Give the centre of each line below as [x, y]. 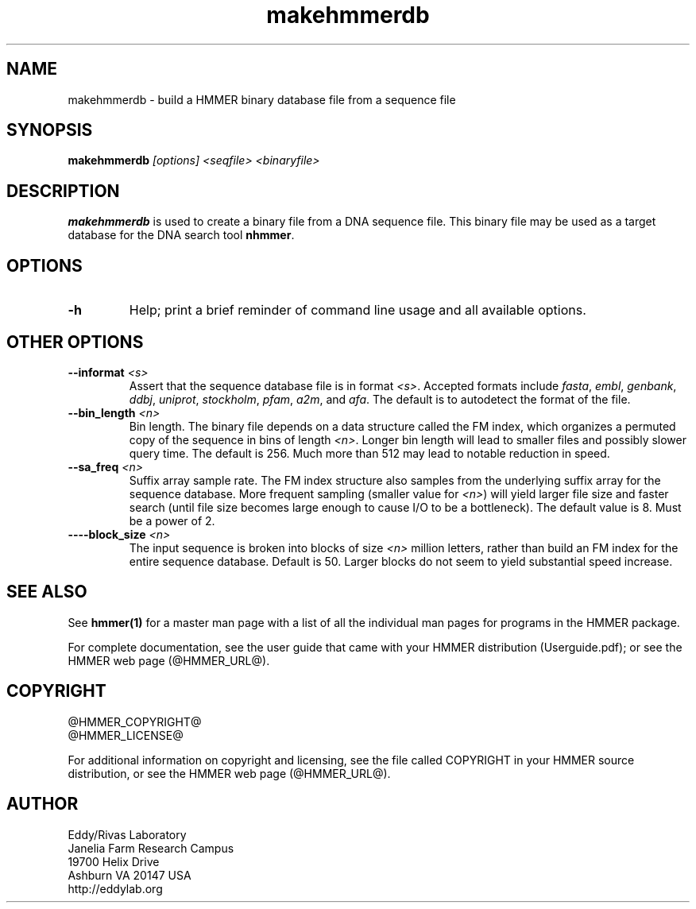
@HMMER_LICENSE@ [126, 735]
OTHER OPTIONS [75, 342]
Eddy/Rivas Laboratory [127, 834]
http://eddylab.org [115, 888]
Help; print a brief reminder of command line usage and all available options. [358, 310]
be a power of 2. [172, 520]
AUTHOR [43, 804]
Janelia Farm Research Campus [151, 848]
